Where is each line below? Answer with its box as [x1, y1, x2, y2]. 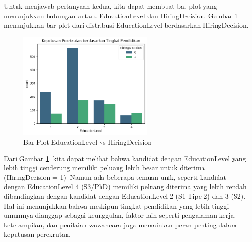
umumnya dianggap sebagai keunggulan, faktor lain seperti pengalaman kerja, [4, 210, 236, 220]
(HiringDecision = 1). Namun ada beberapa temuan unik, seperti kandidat [4, 172, 226, 182]
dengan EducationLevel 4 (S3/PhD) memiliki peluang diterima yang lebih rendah [4, 181, 247, 192]
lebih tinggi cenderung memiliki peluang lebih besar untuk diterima [4, 162, 205, 173]
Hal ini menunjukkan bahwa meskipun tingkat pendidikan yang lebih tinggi [4, 200, 229, 210]
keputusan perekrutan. [4, 229, 71, 239]
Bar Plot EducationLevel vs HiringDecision [23, 137, 152, 147]
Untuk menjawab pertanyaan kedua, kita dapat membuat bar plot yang [4, 1, 217, 11]
